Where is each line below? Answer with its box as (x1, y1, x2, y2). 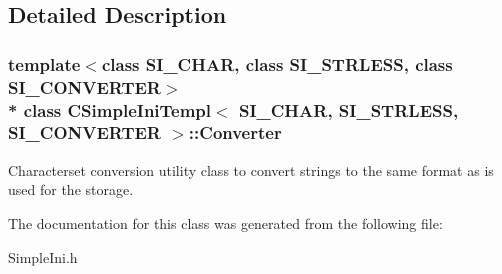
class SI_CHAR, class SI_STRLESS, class (101, 51, 453, 76)
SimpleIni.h (8, 246, 78, 267)
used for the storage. (8, 179, 134, 200)
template (8, 51, 81, 76)
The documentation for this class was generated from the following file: (8, 212, 443, 233)
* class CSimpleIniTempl (8, 97, 212, 122)
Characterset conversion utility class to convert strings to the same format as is (8, 159, 494, 180)
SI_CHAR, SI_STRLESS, (238, 97, 459, 122)
